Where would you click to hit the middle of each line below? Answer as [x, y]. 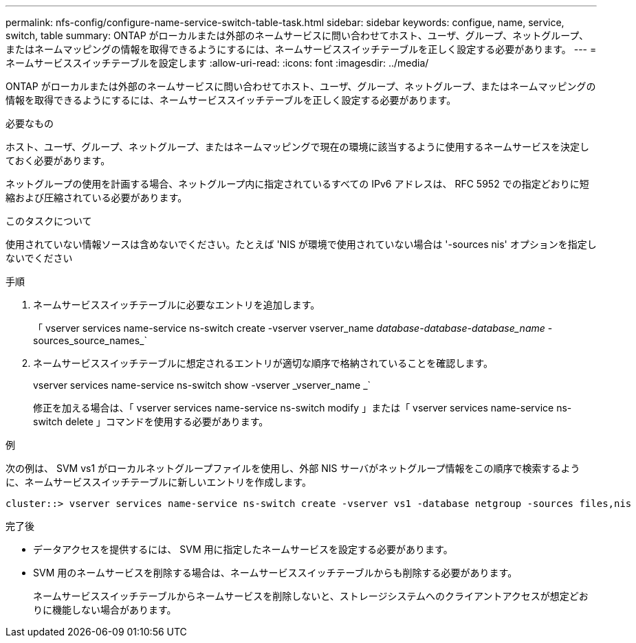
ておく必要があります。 [58, 160]
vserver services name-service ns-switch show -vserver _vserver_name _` [202, 385]
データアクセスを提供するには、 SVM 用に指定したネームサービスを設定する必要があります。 [243, 549]
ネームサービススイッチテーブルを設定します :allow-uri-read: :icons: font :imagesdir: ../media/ [217, 63]
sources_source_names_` [90, 340]
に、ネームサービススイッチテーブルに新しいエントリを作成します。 [158, 482]
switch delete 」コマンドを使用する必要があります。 [151, 421]
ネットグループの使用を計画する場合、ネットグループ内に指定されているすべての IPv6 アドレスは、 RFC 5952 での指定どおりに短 [297, 184]
